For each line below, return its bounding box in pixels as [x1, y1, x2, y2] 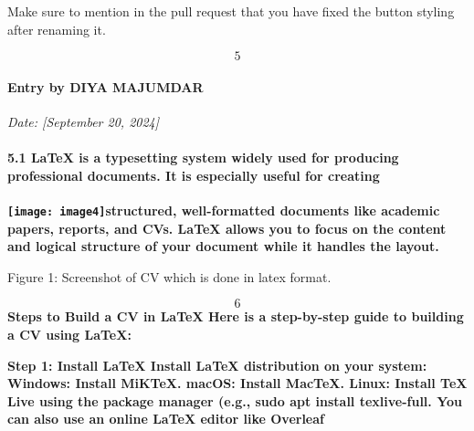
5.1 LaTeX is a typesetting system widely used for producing [7, 148, 399, 167]
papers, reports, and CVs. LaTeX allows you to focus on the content [7, 218, 447, 237]
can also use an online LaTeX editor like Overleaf [7, 409, 324, 428]
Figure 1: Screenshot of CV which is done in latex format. [7, 267, 332, 286]
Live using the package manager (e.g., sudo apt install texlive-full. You [7, 391, 462, 410]
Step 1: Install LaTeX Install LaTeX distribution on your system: [7, 355, 427, 374]
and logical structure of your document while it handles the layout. [7, 237, 439, 256]
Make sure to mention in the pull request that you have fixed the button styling [7, 2, 455, 20]
